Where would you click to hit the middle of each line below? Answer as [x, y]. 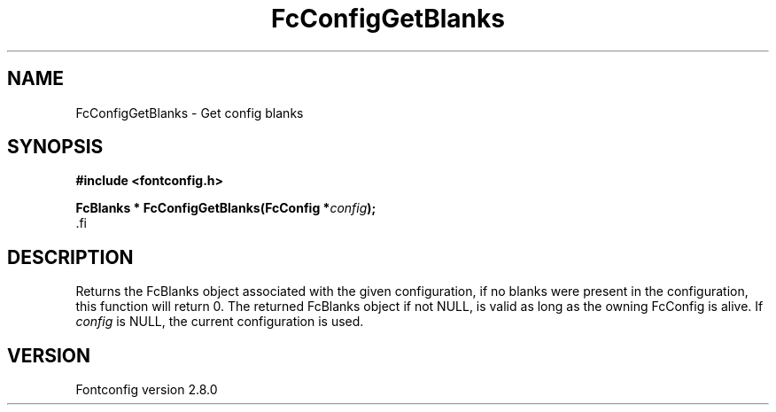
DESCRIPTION [70, 257]
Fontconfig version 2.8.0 [147, 390]
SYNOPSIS [55, 147]
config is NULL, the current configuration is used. [220, 322]
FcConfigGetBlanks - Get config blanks [190, 113]
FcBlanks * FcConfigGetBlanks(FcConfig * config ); [226, 208]
